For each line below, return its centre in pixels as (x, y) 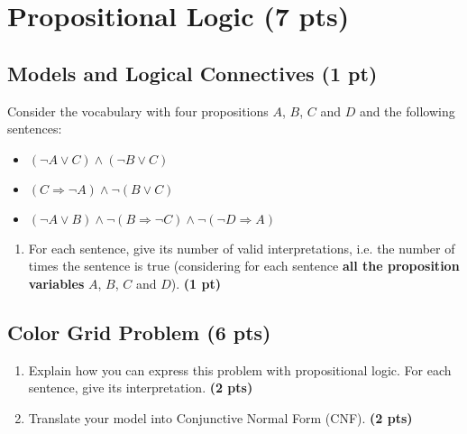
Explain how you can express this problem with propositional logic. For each (240, 369)
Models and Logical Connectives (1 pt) (192, 73)
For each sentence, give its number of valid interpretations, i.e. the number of (242, 248)
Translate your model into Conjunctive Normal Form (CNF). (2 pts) (220, 417)
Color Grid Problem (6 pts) (139, 332)
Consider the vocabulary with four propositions (138, 111)
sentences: (35, 129)
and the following (407, 111)
